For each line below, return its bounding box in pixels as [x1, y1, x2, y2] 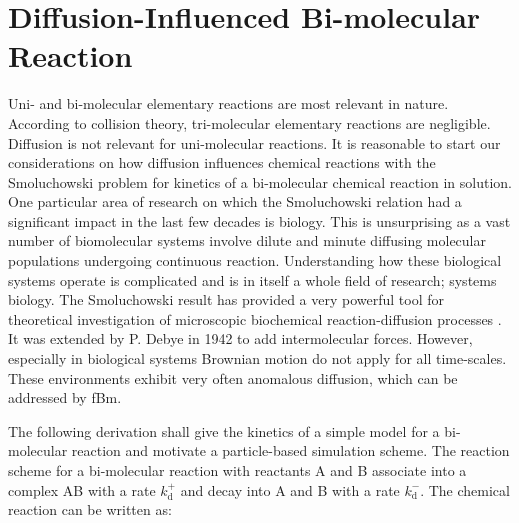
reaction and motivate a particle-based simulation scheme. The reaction [71, 440, 510, 461]
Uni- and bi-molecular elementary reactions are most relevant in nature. [8, 93, 449, 114]
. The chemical [420, 479, 510, 500]
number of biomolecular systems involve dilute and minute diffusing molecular [8, 230, 486, 251]
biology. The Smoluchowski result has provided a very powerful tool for [8, 289, 445, 310]
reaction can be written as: [8, 499, 172, 520]
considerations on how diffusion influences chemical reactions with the [8, 152, 436, 173]
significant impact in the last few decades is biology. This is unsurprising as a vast [8, 210, 511, 231]
